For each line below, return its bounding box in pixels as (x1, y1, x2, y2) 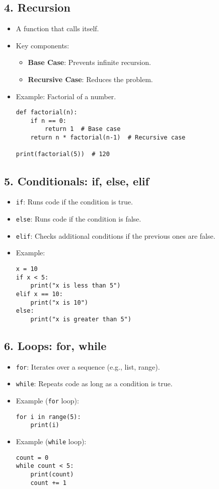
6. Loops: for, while (4, 337, 107, 353)
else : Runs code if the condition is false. (16, 213, 141, 224)
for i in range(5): (16, 413, 81, 421)
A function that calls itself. (16, 23, 99, 34)
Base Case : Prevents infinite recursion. (28, 57, 151, 67)
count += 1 (30, 479, 67, 486)
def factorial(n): (16, 109, 78, 116)
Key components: (16, 40, 69, 50)
